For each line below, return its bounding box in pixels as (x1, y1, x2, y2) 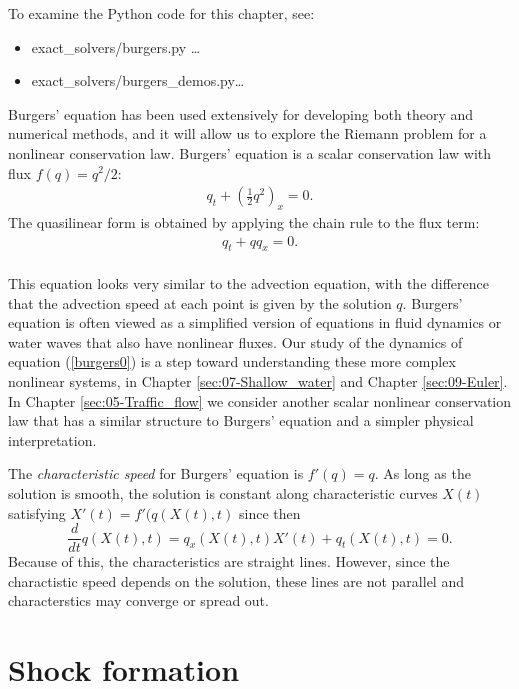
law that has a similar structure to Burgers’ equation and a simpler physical (8, 410, 474, 431)
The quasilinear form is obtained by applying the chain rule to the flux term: (8, 211, 480, 232)
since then (239, 502, 301, 523)
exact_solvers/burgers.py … (31, 36, 201, 57)
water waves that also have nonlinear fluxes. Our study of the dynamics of (8, 331, 463, 352)
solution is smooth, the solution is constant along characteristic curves (8, 482, 438, 503)
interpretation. (8, 429, 97, 450)
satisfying (8, 502, 66, 523)
